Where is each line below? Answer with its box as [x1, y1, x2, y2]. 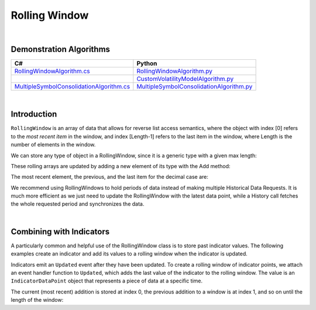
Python [136, 59, 157, 67]
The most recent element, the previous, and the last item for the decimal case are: [11, 173, 209, 180]
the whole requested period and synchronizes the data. [11, 200, 145, 207]
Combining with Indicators [11, 226, 110, 237]
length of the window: [11, 297, 64, 304]
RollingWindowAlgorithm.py [136, 67, 213, 76]
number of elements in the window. [11, 141, 96, 148]
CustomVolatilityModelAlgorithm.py [136, 75, 234, 83]
